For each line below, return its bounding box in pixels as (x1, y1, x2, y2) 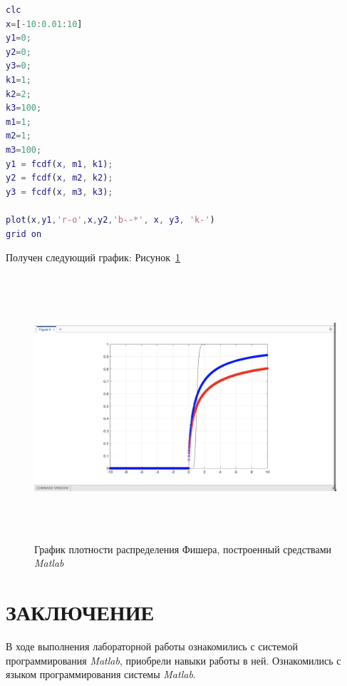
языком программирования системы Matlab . (6, 667, 196, 682)
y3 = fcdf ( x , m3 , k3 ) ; (6, 186, 113, 197)
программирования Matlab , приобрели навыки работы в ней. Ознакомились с (6, 652, 341, 667)
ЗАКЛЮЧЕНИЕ (6, 597, 155, 627)
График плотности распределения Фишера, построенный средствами (34, 541, 332, 556)
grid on (6, 228, 42, 239)
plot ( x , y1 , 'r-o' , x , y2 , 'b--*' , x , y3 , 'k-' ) (6, 214, 215, 225)
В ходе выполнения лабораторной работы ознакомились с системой (6, 638, 298, 653)
